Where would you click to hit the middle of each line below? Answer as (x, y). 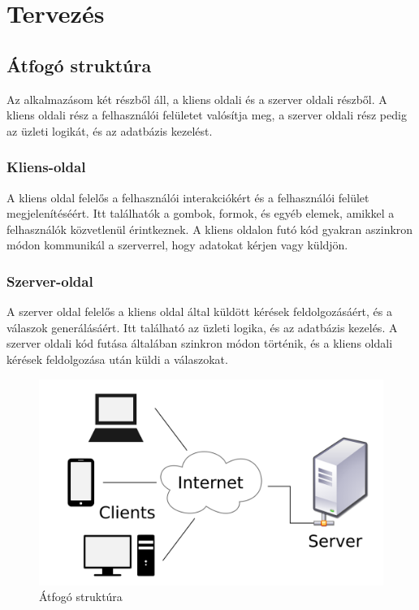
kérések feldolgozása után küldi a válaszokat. (117, 359)
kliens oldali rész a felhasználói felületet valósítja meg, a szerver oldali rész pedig (207, 115)
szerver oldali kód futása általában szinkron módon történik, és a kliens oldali (200, 343)
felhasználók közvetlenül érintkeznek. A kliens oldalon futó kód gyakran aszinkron (210, 229)
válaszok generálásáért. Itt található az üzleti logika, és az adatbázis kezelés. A (202, 327)
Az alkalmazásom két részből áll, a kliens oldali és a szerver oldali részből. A (197, 99)
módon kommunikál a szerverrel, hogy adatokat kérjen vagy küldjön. (177, 245)
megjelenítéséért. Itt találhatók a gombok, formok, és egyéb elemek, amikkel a (201, 213)
